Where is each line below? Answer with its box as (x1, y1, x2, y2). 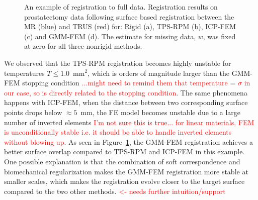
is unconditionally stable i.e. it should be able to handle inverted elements (4, 127, 232, 137)
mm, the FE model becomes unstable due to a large (80, 107, 241, 117)
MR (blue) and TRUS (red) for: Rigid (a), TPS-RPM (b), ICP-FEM (24, 21, 236, 32)
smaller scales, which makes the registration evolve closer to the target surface (4, 176, 245, 186)
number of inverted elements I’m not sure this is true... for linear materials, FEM (4, 117, 254, 127)
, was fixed (203, 31, 236, 41)
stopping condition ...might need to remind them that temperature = (22, 77, 236, 88)
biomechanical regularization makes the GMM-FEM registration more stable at (4, 166, 248, 176)
